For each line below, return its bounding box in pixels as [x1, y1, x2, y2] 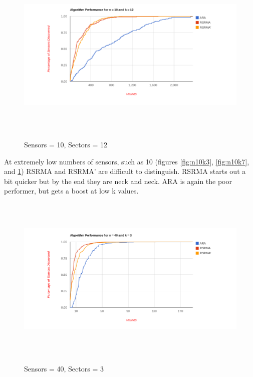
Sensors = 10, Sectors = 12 [24, 139, 107, 149]
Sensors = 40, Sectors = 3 [24, 363, 104, 373]
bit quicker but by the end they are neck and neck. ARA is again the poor [4, 175, 232, 186]
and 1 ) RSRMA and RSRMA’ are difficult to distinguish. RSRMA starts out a [4, 166, 246, 176]
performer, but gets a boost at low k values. [4, 185, 139, 196]
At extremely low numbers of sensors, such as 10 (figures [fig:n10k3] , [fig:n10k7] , [4, 156, 249, 166]
